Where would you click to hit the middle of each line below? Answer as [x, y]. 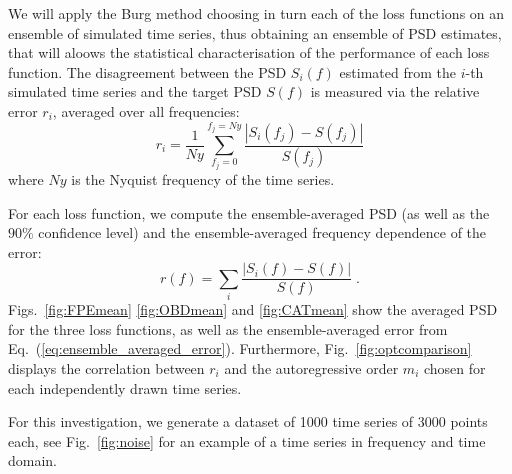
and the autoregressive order [311, 367]
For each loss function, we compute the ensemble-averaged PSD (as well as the [249, 212]
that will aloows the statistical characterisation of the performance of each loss [249, 52]
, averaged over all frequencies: [146, 110]
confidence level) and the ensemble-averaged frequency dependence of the [262, 232]
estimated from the [397, 71]
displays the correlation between [106, 367]
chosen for [454, 367]
